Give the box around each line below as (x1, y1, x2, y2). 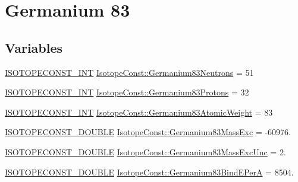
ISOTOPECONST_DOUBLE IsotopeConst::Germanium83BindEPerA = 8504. (5, 165, 294, 178)
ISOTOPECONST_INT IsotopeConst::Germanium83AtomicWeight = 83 (5, 106, 273, 118)
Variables (5, 38, 63, 56)
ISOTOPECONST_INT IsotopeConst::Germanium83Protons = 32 (5, 86, 249, 98)
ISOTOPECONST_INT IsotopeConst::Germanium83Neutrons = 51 (5, 66, 254, 78)
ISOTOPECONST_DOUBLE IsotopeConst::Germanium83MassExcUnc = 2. (5, 145, 286, 158)
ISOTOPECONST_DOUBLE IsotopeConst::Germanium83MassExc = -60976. (5, 126, 291, 138)
